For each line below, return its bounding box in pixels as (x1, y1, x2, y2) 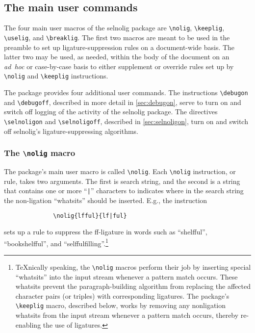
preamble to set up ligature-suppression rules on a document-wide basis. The (4, 42, 235, 52)
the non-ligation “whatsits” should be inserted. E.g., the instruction (4, 195, 207, 205)
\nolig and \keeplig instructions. (4, 71, 108, 81)
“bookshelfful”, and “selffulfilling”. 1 (4, 236, 108, 248)
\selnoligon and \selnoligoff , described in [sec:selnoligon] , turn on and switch (4, 116, 248, 126)
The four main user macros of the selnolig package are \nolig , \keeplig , (4, 23, 225, 33)
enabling (15, 319, 41, 330)
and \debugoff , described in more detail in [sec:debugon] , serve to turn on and (4, 97, 241, 107)
